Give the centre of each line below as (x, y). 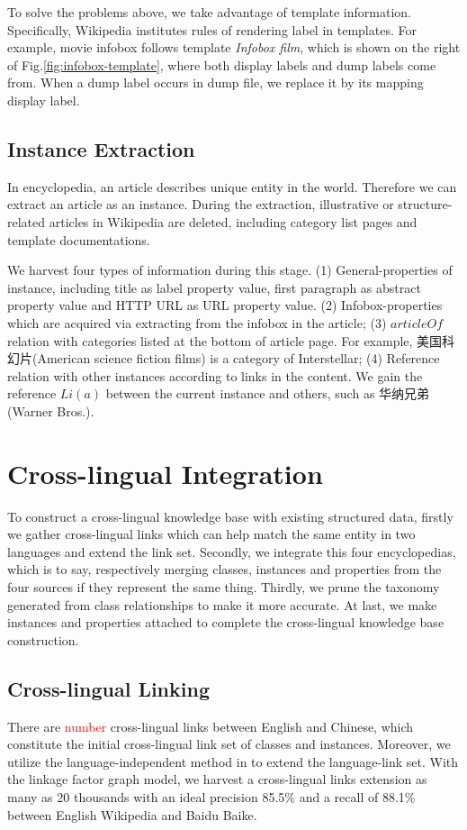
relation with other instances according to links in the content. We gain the (215, 375)
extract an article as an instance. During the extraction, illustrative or (201, 204)
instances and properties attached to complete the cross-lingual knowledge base (226, 622)
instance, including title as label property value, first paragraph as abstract (214, 287)
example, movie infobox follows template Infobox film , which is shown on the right (234, 47)
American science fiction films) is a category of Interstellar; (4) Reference (238, 358)
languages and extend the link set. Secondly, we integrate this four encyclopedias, (232, 551)
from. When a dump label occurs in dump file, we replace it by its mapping (216, 82)
